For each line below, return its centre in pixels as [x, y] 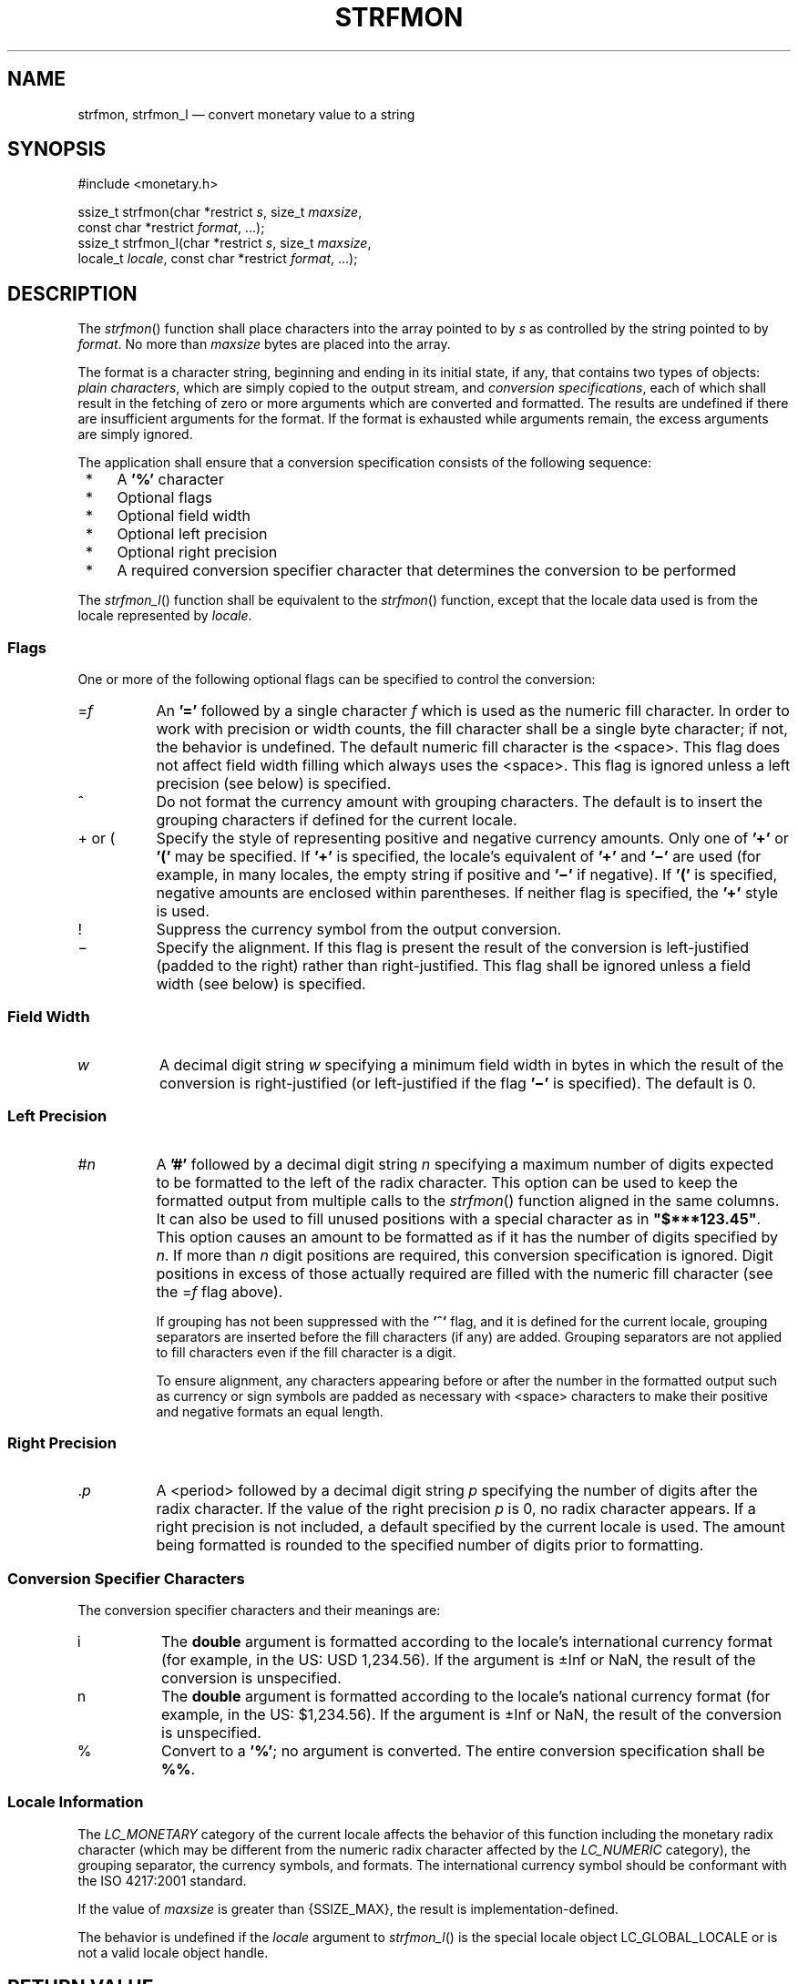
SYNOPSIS [57, 149]
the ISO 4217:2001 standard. [162, 1880]
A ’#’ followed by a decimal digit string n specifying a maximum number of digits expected [465, 1164]
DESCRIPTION [72, 293]
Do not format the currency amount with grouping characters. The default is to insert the [460, 802]
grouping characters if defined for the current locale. [337, 820]
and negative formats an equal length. [270, 1411]
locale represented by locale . [165, 616]
